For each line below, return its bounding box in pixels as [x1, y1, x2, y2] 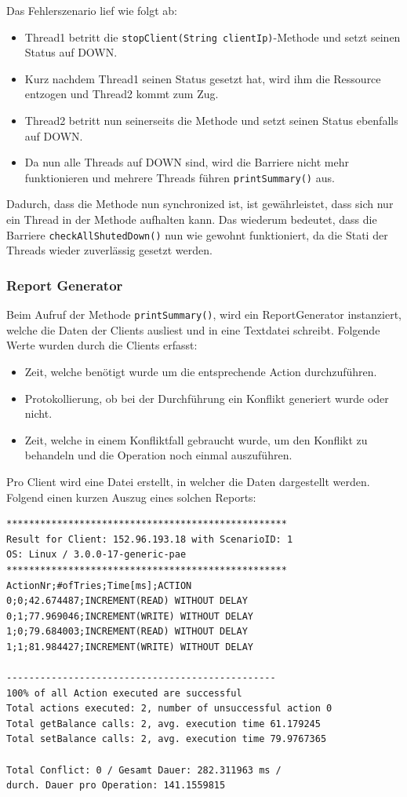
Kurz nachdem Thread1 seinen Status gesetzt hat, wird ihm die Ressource [24, 70, 381, 86]
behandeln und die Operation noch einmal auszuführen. [24, 447, 293, 463]
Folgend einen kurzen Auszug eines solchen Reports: [6, 488, 256, 505]
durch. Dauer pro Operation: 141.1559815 [6, 780, 226, 792]
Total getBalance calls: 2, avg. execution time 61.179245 [6, 718, 321, 729]
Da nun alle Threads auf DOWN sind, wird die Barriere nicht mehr [24, 154, 350, 170]
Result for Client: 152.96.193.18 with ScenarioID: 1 [6, 533, 293, 545]
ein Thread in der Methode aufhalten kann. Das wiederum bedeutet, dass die [6, 211, 377, 228]
